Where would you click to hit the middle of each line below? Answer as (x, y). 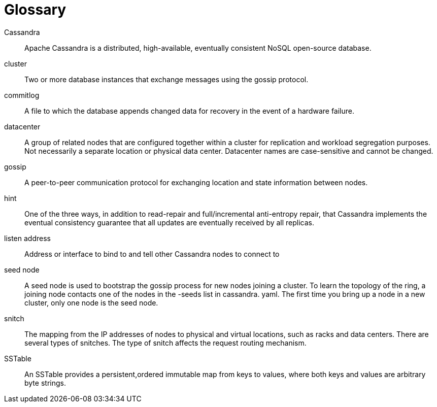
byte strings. (45, 383)
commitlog (22, 95)
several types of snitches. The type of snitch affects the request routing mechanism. (165, 343)
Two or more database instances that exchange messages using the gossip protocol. (166, 79)
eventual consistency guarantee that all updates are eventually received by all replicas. (170, 222)
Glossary (35, 10)
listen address (27, 238)
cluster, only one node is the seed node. (91, 302)
